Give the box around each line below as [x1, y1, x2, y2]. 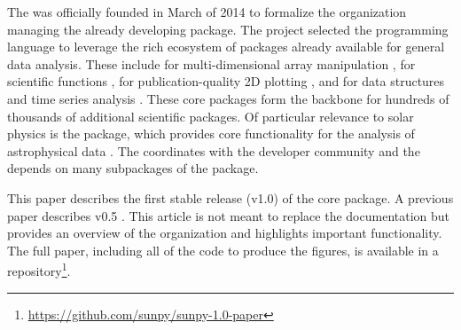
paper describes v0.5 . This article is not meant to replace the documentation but [7, 206, 450, 224]
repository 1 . [7, 259, 71, 279]
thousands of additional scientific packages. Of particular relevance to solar [7, 106, 414, 125]
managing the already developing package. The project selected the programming [7, 20, 449, 38]
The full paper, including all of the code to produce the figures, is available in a [7, 240, 439, 259]
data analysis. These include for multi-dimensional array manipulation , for [7, 54, 416, 73]
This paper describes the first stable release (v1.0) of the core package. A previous [7, 188, 454, 207]
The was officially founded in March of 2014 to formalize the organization [7, 3, 407, 20]
